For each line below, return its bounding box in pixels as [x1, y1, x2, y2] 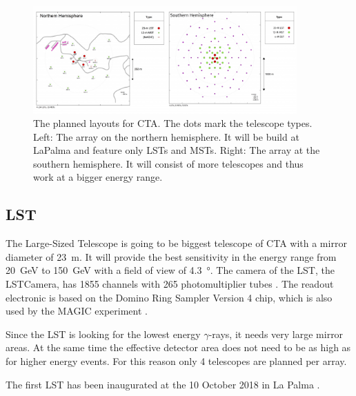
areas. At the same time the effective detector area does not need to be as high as [6, 340, 351, 355]
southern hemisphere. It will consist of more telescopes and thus [33, 156, 304, 170]
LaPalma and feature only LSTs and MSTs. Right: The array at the [33, 143, 320, 157]
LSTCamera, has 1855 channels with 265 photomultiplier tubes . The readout [6, 277, 334, 291]
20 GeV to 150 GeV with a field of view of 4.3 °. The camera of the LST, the [6, 263, 335, 277]
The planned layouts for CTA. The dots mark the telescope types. [33, 116, 313, 130]
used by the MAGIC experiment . [6, 304, 148, 318]
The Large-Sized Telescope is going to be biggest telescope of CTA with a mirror [6, 236, 347, 250]
